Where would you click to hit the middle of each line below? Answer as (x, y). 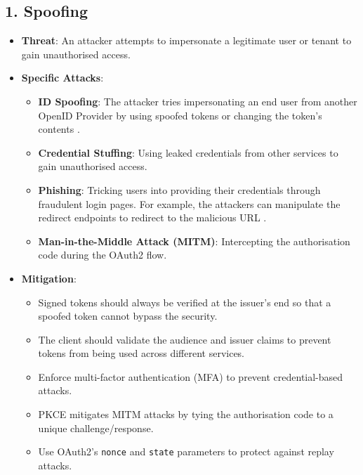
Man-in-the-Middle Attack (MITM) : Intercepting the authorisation (194, 241)
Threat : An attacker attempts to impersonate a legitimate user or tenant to (186, 40)
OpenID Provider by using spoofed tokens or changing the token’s (180, 115)
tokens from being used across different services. (141, 353)
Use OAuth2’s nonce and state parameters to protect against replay (186, 451)
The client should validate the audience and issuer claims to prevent (185, 339)
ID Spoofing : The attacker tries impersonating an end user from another (198, 101)
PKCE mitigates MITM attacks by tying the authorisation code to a (186, 414)
